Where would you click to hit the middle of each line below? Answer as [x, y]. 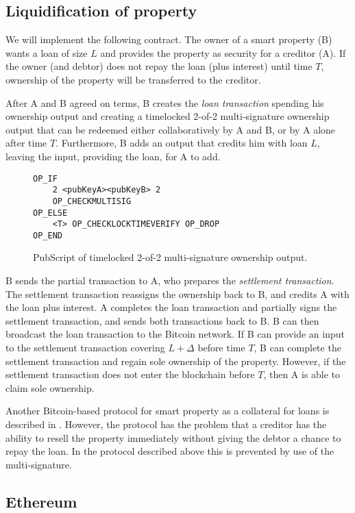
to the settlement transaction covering [85, 348]
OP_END [48, 235]
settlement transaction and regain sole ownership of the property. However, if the [176, 361]
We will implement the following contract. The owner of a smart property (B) [169, 39]
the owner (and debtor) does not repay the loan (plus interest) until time [159, 66]
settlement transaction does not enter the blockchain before [130, 374]
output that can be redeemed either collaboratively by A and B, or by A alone [171, 129]
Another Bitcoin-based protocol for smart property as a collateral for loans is [168, 411]
